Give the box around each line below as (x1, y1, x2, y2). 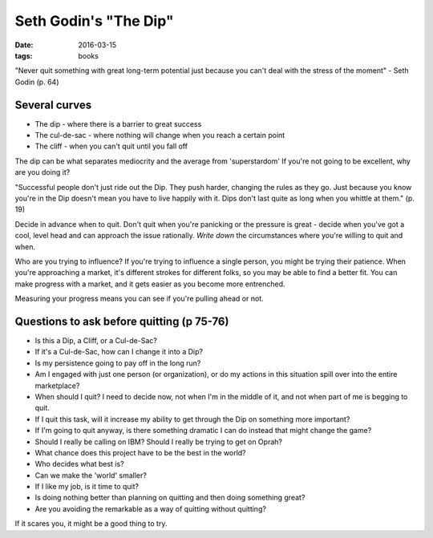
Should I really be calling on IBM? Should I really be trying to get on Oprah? (34, 437, 282, 447)
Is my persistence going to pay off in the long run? (34, 358, 201, 368)
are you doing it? (14, 168, 71, 177)
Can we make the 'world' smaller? (34, 470, 148, 480)
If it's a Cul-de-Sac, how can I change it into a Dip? (34, 347, 204, 357)
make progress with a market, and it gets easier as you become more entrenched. (14, 279, 285, 289)
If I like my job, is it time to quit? (34, 482, 140, 491)
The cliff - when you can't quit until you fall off (34, 141, 188, 152)
